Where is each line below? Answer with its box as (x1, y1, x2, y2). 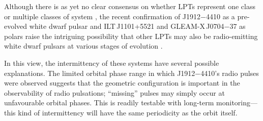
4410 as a (206, 11, 235, 21)
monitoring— (216, 97, 258, 108)
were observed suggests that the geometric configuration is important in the (4, 77, 240, 88)
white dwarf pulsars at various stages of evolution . (4, 41, 163, 51)
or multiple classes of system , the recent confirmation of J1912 (4, 11, 201, 21)
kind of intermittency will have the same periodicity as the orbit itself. (18, 107, 238, 117)
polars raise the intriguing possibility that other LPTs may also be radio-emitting (4, 30, 258, 41)
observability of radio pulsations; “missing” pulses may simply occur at (4, 87, 225, 98)
